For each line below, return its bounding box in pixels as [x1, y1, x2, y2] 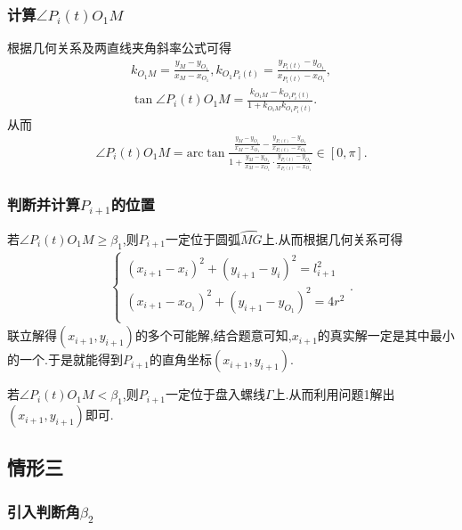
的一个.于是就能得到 [7, 350, 123, 369]
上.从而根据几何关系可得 [262, 229, 403, 248]
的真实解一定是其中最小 [317, 326, 455, 345]
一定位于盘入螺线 [165, 385, 265, 404]
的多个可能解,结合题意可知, [134, 326, 292, 345]
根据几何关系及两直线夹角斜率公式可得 [7, 38, 231, 57]
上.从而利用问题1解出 [272, 385, 395, 404]
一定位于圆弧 [165, 229, 240, 248]
